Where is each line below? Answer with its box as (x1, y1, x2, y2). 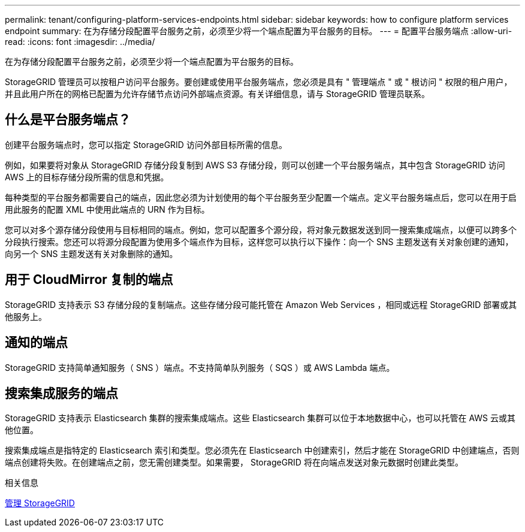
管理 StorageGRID (5, 498, 75, 509)
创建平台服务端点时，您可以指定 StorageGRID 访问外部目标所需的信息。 (5, 139, 287, 150)
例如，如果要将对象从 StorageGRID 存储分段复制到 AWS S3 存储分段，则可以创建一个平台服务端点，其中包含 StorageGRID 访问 (5, 159, 505, 170)
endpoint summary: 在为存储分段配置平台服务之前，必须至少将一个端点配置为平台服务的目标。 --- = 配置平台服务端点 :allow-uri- (5, 26, 512, 36)
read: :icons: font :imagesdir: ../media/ (5, 37, 155, 47)
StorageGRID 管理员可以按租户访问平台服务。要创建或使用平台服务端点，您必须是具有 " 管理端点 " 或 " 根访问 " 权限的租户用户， (5, 77, 512, 87)
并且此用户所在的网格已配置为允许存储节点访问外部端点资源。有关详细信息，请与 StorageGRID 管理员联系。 (5, 89, 430, 99)
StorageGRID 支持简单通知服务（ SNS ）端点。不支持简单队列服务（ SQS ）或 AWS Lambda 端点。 (5, 362, 395, 373)
